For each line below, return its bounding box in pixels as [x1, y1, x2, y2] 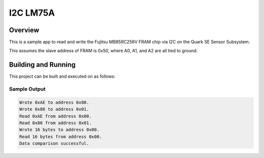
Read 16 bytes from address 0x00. [19, 134, 102, 139]
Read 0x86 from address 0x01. [19, 120, 92, 126]
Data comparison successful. [19, 141, 89, 146]
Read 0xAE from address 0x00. [19, 113, 92, 119]
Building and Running [9, 61, 76, 69]
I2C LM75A [9, 7, 55, 18]
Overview [9, 26, 40, 34]
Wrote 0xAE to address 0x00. [19, 99, 89, 105]
